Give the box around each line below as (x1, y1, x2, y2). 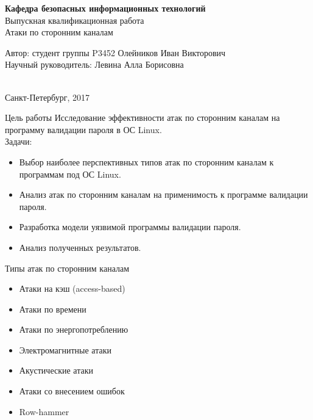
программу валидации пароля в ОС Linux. (5, 123, 162, 136)
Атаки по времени (19, 302, 86, 315)
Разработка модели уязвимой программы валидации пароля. (19, 220, 241, 233)
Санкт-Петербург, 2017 (5, 90, 90, 103)
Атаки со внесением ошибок (19, 385, 125, 397)
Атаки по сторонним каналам (5, 26, 113, 38)
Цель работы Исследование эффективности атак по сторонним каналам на (5, 111, 280, 124)
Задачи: (5, 135, 32, 148)
